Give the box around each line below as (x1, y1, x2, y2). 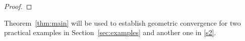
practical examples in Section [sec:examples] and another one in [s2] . (4, 27, 216, 38)
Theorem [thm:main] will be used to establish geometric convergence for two (4, 17, 241, 28)
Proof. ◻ (4, 1, 32, 11)
